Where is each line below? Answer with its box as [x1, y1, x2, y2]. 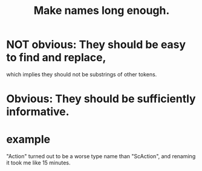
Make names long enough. [33, 4, 170, 18]
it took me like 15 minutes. [6, 159, 71, 167]
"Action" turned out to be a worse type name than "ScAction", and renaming [6, 153, 196, 160]
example [6, 133, 51, 146]
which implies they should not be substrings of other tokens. [6, 70, 157, 78]
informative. [6, 105, 70, 119]
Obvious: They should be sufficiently [6, 92, 196, 106]
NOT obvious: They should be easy [6, 38, 186, 52]
